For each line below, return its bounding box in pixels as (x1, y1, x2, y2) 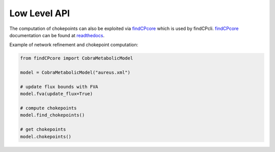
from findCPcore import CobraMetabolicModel (20, 55, 133, 61)
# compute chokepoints (20, 105, 77, 111)
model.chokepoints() (20, 134, 71, 139)
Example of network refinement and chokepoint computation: (9, 42, 139, 48)
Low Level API (9, 8, 70, 19)
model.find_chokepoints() (20, 112, 85, 118)
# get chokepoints (20, 127, 66, 132)
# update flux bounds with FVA (20, 84, 99, 89)
